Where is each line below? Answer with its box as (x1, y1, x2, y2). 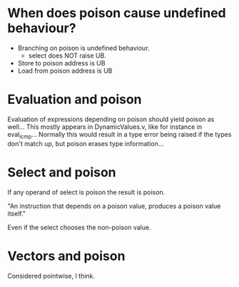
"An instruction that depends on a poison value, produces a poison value (7, 202, 221, 210)
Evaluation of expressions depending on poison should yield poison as (7, 115, 215, 123)
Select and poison (7, 164, 116, 180)
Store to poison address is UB (17, 58, 106, 67)
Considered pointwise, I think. (7, 271, 95, 280)
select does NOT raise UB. (28, 51, 107, 60)
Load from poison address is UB (17, 66, 113, 75)
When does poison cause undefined (7, 5, 226, 21)
